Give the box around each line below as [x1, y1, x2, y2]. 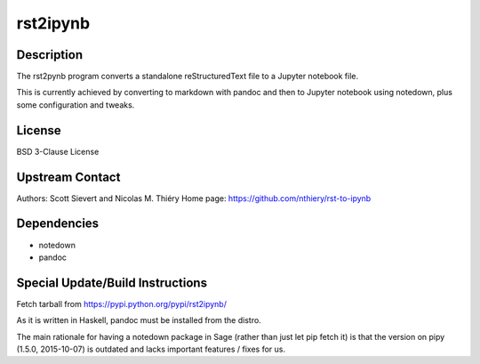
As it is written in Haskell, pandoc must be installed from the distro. [16, 315, 261, 326]
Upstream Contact [16, 169, 121, 184]
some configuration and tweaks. [16, 99, 135, 110]
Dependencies [16, 216, 100, 231]
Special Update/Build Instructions [16, 275, 208, 290]
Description [16, 47, 84, 62]
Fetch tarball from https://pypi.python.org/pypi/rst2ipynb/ [16, 298, 227, 309]
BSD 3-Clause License [16, 146, 100, 157]
